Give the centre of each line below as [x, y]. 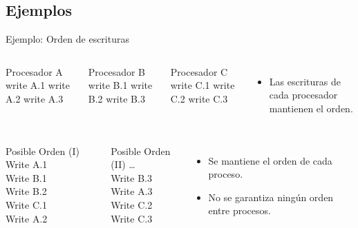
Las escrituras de [305, 81]
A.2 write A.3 [35, 98]
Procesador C [199, 71]
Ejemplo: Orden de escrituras [67, 39]
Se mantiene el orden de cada [270, 160]
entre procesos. [239, 210]
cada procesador [303, 95]
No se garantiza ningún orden [271, 197]
